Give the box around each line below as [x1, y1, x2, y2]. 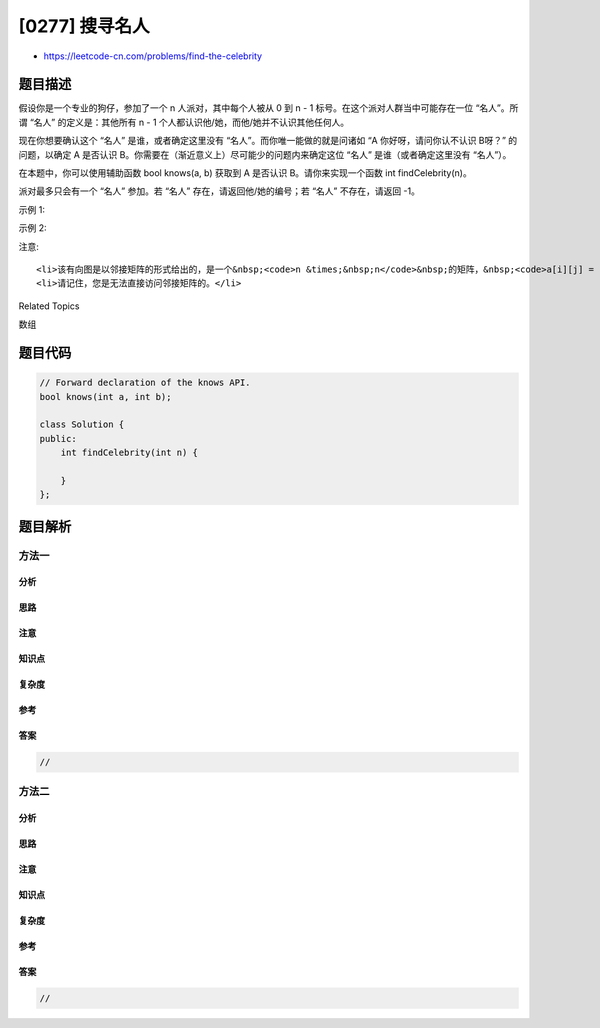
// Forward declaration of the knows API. [39, 377, 251, 389]
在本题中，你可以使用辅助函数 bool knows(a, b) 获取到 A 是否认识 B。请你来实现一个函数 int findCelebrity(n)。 [18, 167, 472, 179]
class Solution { [39, 419, 125, 430]
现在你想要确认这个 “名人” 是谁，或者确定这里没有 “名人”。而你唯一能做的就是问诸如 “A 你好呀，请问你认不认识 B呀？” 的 [18, 135, 518, 147]
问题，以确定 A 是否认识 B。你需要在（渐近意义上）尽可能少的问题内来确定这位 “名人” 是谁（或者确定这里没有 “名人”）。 [18, 148, 512, 160]
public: [39, 433, 77, 444]
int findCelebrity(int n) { [60, 447, 199, 459]
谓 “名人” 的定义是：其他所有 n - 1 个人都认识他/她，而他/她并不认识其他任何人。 [18, 116, 350, 128]
